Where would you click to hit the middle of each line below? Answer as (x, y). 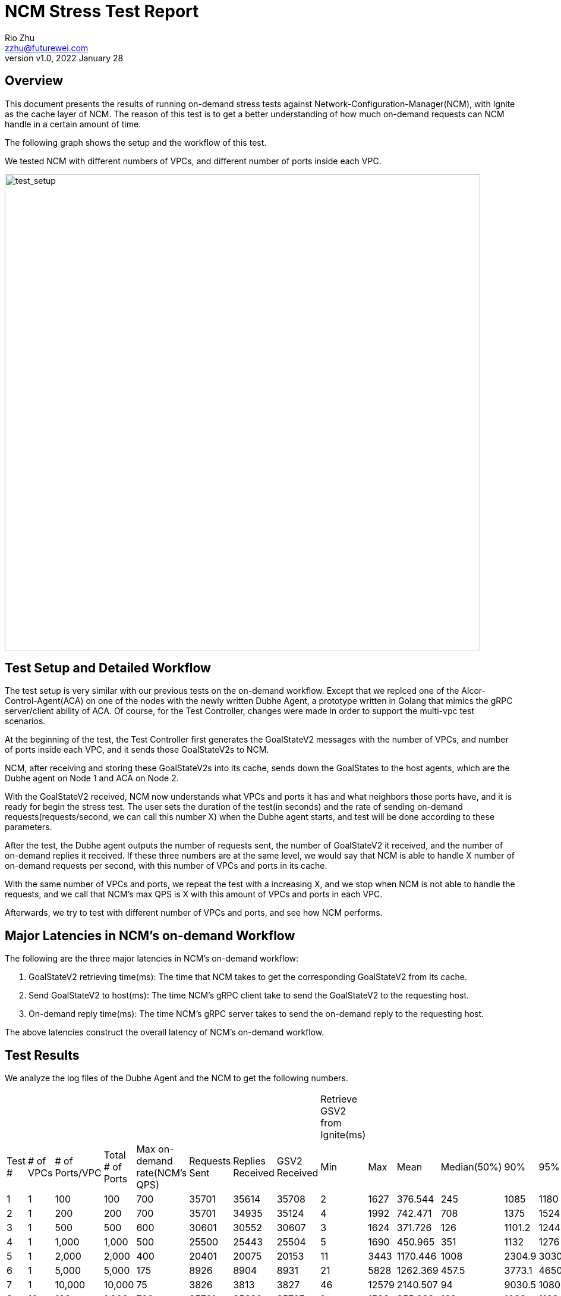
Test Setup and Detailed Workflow (108, 668)
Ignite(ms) (343, 1135)
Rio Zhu (20, 37)
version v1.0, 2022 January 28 (64, 58)
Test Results (42, 1055)
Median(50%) (471, 1167)
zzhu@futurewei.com (47, 48)
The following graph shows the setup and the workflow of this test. (136, 142)
